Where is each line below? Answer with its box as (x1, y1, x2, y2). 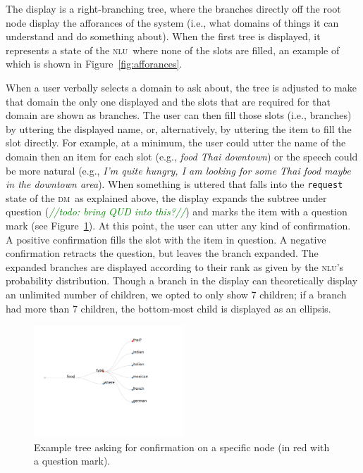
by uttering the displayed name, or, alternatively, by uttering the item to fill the (6, 121, 352, 136)
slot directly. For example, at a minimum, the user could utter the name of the (6, 135, 346, 150)
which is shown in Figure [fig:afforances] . (6, 56, 183, 71)
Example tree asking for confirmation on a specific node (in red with (34, 439, 330, 454)
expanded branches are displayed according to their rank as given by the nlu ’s (6, 259, 344, 274)
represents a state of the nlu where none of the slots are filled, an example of (6, 42, 340, 57)
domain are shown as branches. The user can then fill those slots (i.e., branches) (6, 108, 352, 122)
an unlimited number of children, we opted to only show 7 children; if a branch (6, 286, 347, 301)
